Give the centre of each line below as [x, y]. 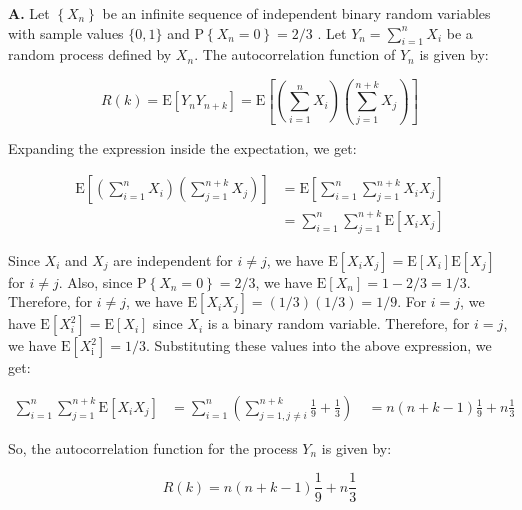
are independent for [173, 259]
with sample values [66, 32]
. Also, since [95, 281]
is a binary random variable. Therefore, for [338, 323]
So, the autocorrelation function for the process [153, 447]
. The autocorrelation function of [295, 54]
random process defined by [90, 54]
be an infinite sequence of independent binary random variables [296, 13]
